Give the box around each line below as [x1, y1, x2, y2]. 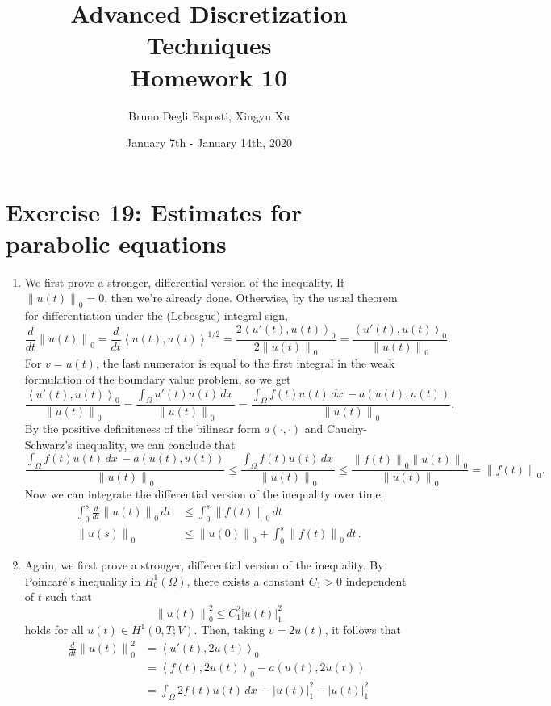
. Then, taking [194, 621, 265, 638]
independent [345, 572, 407, 589]
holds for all [24, 621, 84, 638]
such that [45, 588, 92, 605]
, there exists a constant [186, 572, 305, 589]
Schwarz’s [24, 435, 73, 452]
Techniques [146, 28, 272, 61]
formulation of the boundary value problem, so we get [24, 371, 291, 388]
